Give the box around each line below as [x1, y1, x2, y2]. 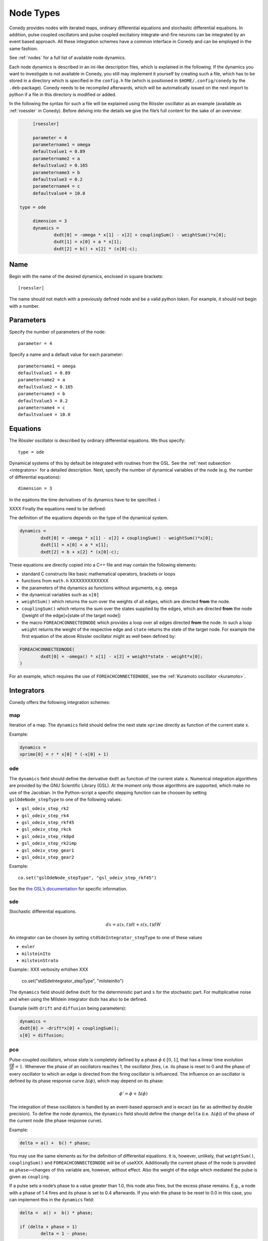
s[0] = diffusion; [19, 1033, 65, 1038]
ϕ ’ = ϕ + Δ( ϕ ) [119, 1091, 148, 1097]
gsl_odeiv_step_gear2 [21, 854, 74, 860]
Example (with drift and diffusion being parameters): [9, 1005, 127, 1011]
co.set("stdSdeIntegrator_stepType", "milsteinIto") [21, 978, 124, 984]
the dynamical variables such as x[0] [21, 592, 99, 598]
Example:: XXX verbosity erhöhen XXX [9, 966, 89, 972]
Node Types [9, 7, 61, 18]
